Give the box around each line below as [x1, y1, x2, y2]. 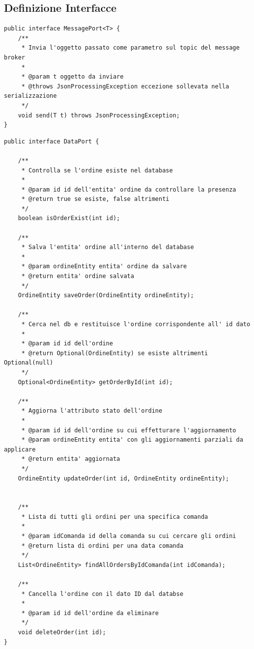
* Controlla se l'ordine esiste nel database [21, 167, 173, 174]
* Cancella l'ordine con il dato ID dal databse [21, 590, 184, 597]
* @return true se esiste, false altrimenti [21, 196, 169, 203]
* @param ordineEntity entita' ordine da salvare [21, 263, 187, 270]
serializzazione [4, 92, 57, 100]
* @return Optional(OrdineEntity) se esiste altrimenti [21, 349, 208, 357]
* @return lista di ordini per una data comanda [21, 542, 184, 549]
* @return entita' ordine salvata [21, 273, 134, 280]
